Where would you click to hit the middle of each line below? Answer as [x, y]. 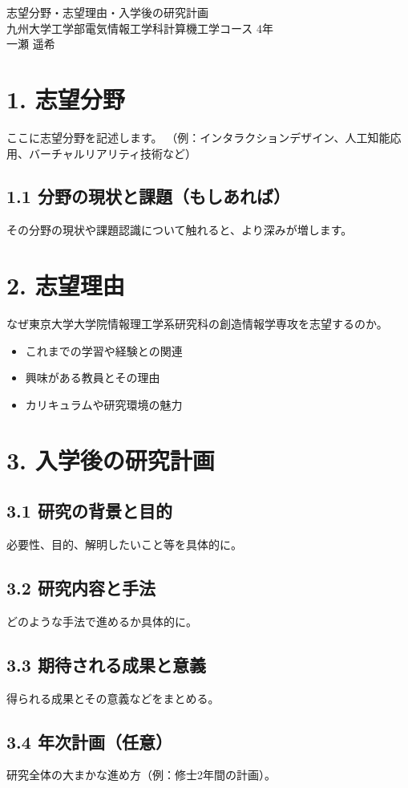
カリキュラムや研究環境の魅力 [104, 404]
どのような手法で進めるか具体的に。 [102, 621]
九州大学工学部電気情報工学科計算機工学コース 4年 [140, 28]
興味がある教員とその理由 [93, 378]
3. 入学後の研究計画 [111, 459]
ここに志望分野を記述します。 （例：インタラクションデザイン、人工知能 [198, 137]
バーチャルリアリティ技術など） [113, 153]
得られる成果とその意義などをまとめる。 [113, 698]
